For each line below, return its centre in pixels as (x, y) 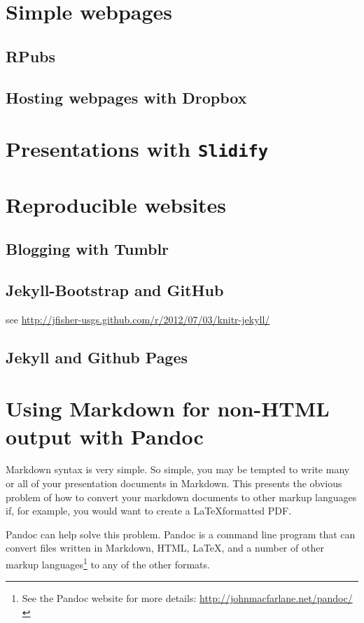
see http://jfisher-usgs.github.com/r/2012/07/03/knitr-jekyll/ (138, 319)
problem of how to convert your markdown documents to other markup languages (181, 497)
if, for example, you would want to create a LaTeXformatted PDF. (149, 511)
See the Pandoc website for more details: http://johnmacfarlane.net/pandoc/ (187, 598)
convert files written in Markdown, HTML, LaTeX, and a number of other (165, 548)
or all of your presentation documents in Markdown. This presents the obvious (174, 483)
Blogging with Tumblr (87, 249)
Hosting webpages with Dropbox (126, 97)
